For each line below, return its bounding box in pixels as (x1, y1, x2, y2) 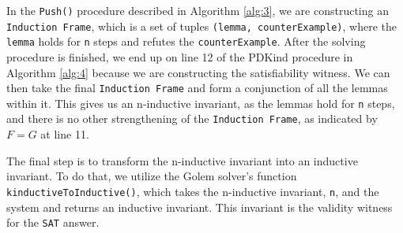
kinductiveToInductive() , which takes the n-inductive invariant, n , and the (6, 183, 379, 199)
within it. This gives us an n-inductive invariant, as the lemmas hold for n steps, (6, 94, 395, 111)
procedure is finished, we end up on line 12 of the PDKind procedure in (6, 48, 353, 65)
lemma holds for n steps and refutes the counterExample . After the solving (6, 33, 366, 50)
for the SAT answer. (6, 214, 100, 231)
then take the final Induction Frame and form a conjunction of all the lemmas (6, 80, 388, 96)
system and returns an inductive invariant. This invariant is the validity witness (6, 198, 393, 215)
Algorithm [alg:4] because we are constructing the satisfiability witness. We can (6, 64, 390, 80)
